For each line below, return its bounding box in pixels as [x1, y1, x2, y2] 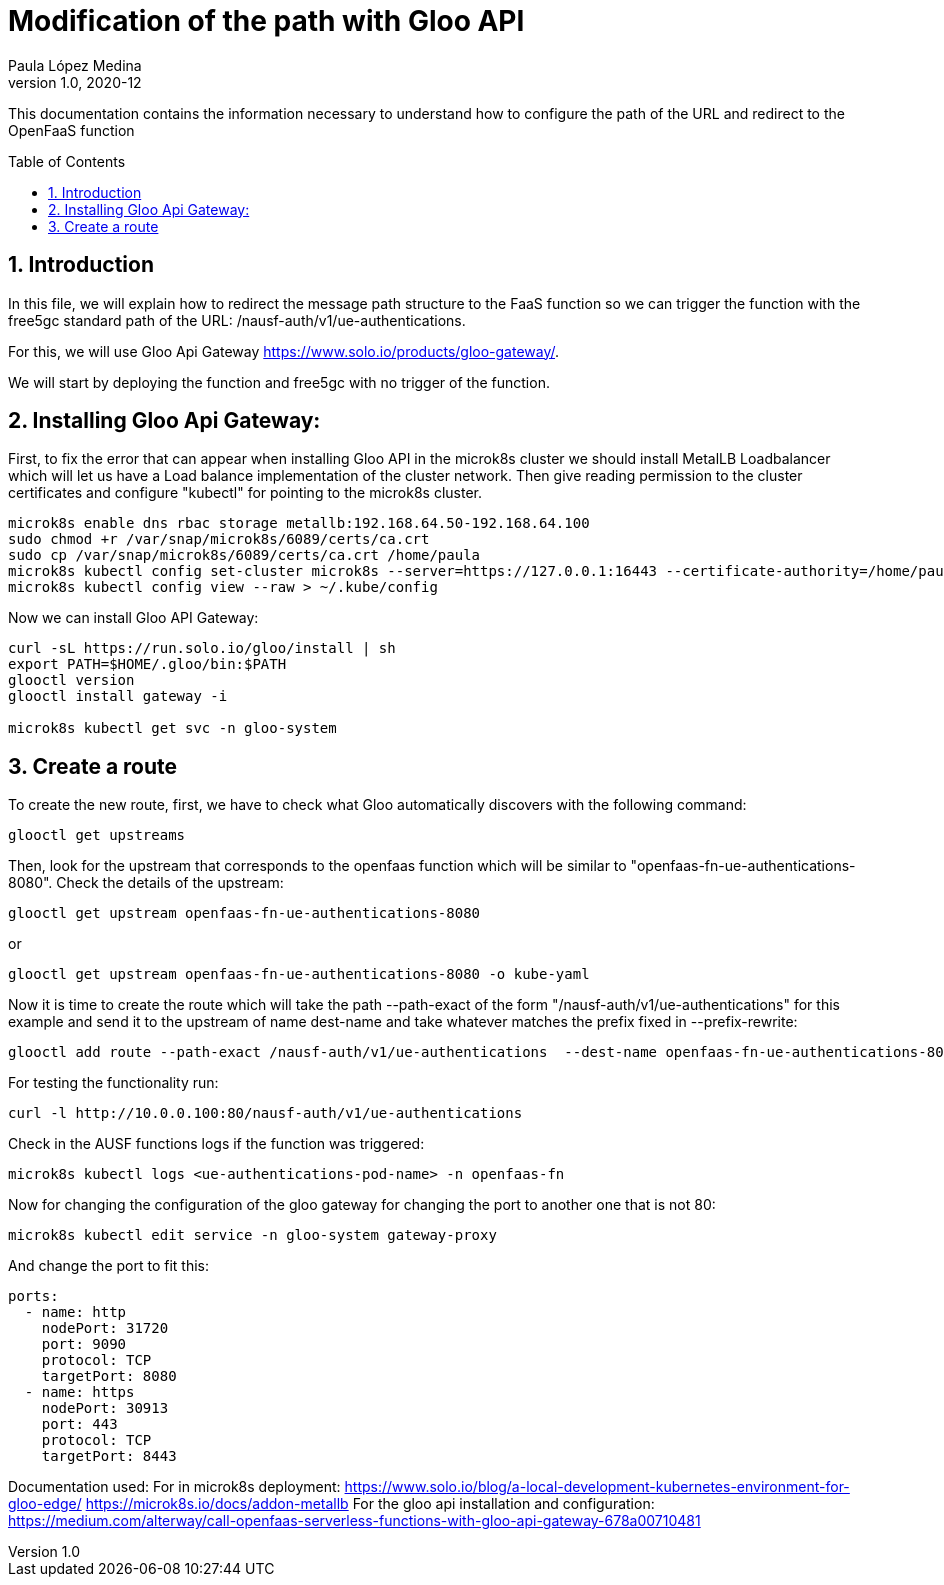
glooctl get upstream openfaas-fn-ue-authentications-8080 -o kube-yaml [8, 966, 590, 983]
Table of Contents [8, 152, 126, 170]
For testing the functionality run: [8, 1074, 219, 1092]
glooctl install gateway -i [8, 688, 228, 705]
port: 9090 [41, 1336, 127, 1353]
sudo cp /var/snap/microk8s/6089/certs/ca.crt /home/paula [8, 547, 481, 564]
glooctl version [8, 672, 135, 689]
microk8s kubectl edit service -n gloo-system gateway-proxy [8, 1227, 497, 1244]
